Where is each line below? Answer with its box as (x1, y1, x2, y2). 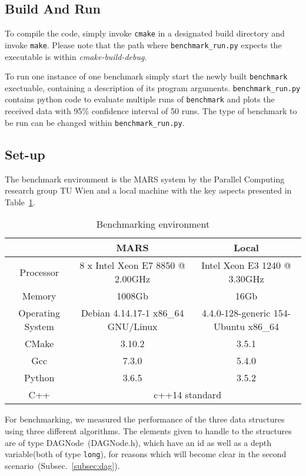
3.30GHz (228, 272, 264, 286)
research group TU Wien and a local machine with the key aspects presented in (5, 184, 292, 197)
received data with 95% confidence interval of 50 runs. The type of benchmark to (5, 105, 297, 117)
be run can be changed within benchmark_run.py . (5, 116, 185, 128)
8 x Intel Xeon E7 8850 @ (79, 258, 185, 272)
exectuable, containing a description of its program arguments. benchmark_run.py (5, 81, 301, 94)
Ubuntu (213, 319, 245, 334)
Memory (22, 289, 56, 303)
